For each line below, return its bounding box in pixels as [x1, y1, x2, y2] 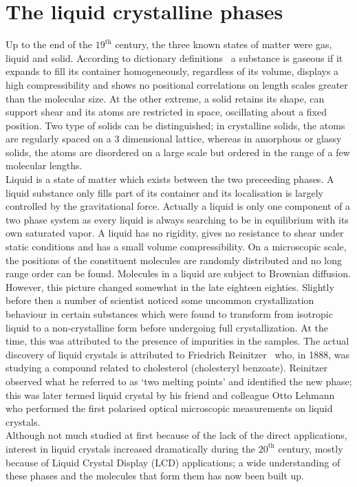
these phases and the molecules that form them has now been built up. [6, 468, 305, 483]
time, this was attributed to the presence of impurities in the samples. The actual [6, 334, 349, 348]
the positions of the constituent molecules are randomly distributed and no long [6, 252, 342, 267]
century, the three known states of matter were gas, [115, 37, 332, 52]
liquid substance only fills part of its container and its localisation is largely [6, 185, 323, 199]
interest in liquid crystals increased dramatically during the [6, 441, 255, 455]
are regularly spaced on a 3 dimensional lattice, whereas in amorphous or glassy [6, 131, 342, 146]
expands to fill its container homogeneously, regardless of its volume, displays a [6, 64, 339, 78]
